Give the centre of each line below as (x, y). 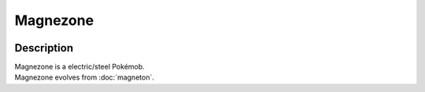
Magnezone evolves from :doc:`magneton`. (85, 77)
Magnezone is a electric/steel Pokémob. (79, 67)
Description (44, 48)
